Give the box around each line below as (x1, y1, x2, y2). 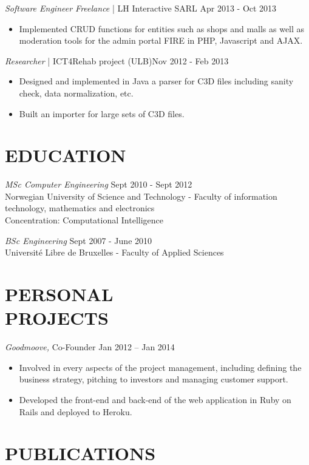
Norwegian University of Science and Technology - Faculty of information (5, 189, 277, 202)
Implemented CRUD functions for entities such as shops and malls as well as (19, 22, 305, 35)
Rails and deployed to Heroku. (19, 405, 132, 418)
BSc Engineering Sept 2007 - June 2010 (5, 234, 152, 246)
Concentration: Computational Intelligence (5, 214, 164, 226)
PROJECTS (5, 305, 109, 330)
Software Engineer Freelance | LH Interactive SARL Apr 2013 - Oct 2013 (5, 2, 277, 14)
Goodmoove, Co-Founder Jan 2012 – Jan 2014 (5, 341, 175, 353)
